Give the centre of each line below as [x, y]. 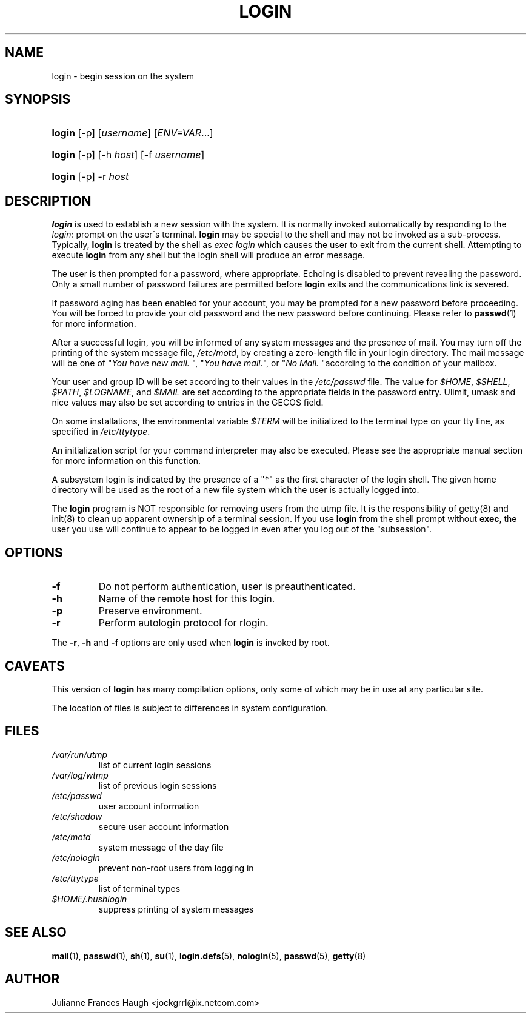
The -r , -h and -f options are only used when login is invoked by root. [191, 643]
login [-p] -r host [90, 177]
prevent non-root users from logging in [176, 868]
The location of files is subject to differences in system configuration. [190, 708]
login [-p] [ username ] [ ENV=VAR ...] [132, 133]
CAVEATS [35, 666]
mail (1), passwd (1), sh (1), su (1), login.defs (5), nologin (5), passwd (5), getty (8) [209, 956]
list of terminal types [139, 888]
